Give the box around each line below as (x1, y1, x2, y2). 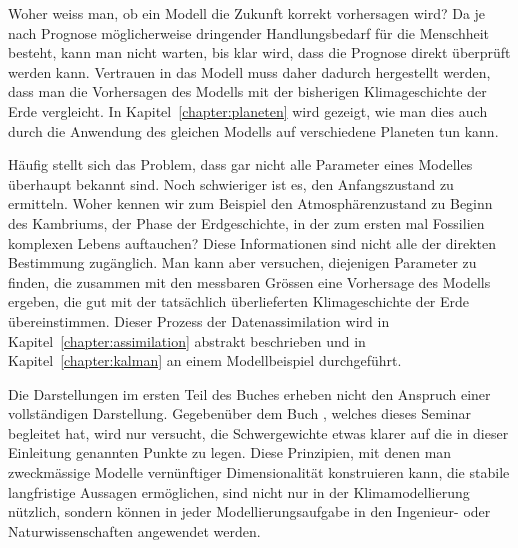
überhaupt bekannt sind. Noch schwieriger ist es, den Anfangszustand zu (8, 173, 454, 194)
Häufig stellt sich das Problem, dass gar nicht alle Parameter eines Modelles (8, 154, 473, 175)
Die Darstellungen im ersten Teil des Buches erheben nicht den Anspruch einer (8, 383, 491, 404)
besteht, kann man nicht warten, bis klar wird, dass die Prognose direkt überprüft (8, 42, 511, 63)
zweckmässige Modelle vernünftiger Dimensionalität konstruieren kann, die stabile (8, 462, 510, 483)
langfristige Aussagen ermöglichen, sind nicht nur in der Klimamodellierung (8, 481, 470, 502)
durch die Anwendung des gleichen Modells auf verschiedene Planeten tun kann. (8, 120, 499, 141)
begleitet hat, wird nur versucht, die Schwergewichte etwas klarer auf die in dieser (8, 422, 509, 443)
